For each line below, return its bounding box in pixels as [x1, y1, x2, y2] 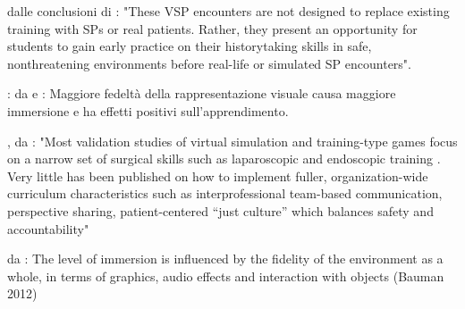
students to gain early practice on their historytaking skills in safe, [7, 37, 372, 55]
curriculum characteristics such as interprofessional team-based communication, [7, 184, 443, 203]
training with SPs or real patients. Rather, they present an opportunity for [7, 19, 418, 38]
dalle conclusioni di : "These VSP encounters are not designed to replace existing [7, 2, 450, 20]
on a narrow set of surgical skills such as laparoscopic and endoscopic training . [7, 149, 441, 168]
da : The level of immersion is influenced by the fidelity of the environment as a [7, 249, 444, 268]
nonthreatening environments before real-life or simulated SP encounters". [7, 54, 411, 72]
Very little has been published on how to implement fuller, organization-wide [7, 166, 428, 185]
